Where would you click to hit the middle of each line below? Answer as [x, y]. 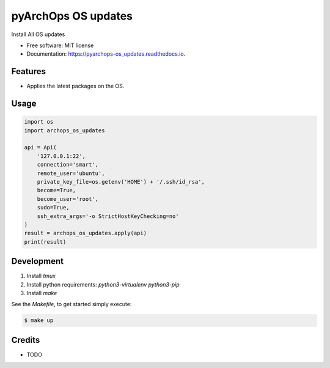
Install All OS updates [38, 34]
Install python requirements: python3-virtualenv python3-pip [103, 284]
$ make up [39, 321]
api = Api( [40, 148]
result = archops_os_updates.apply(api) [85, 233]
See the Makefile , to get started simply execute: [71, 304]
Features [28, 71]
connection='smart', [68, 165]
